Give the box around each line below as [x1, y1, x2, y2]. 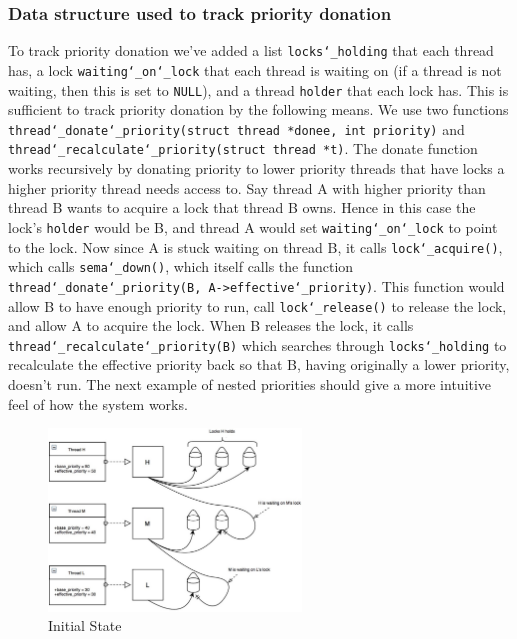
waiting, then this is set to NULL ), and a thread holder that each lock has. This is [8, 79, 509, 100]
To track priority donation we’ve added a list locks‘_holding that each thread [8, 40, 494, 61]
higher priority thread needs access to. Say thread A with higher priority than [8, 177, 486, 198]
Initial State [48, 615, 122, 636]
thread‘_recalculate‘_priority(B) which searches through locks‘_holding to [8, 334, 507, 355]
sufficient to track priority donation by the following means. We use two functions [8, 99, 509, 120]
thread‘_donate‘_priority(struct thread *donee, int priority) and [8, 118, 465, 139]
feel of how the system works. [8, 393, 188, 414]
